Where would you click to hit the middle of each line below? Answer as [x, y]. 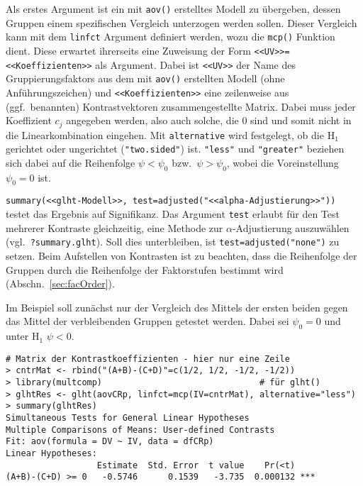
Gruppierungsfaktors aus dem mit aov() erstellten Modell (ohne [145, 78]
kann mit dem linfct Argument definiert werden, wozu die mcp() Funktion [171, 37]
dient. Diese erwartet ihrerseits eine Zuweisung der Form [128, 50]
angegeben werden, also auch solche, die [152, 120]
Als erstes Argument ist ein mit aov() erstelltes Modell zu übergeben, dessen [173, 9]
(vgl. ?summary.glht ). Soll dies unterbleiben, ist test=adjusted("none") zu [173, 242]
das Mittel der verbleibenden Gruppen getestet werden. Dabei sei [147, 321]
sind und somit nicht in [301, 120]
